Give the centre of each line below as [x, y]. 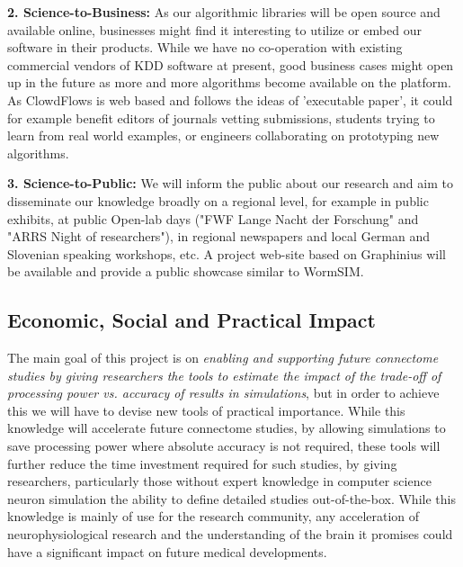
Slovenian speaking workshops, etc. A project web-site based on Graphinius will [227, 253]
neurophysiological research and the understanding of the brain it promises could [230, 534]
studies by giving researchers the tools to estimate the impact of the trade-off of [224, 375]
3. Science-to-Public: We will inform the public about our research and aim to [230, 183]
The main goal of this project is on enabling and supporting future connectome [223, 358]
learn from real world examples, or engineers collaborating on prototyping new [223, 135]
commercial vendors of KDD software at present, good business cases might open [231, 64]
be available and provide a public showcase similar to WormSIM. [186, 271]
